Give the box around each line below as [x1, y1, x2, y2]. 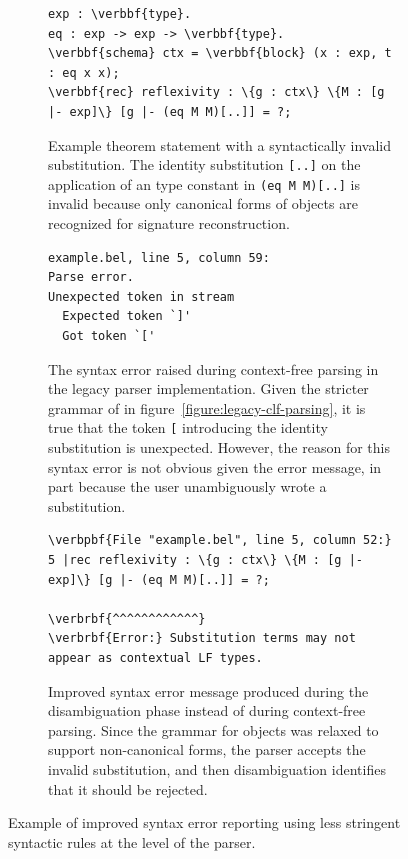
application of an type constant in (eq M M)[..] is [48, 173, 361, 194]
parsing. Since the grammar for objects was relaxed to [48, 719, 379, 740]
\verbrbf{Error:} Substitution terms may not [48, 631, 356, 646]
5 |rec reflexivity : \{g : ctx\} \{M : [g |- [48, 553, 363, 568]
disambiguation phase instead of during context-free [48, 700, 366, 721]
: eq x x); [48, 65, 120, 80]
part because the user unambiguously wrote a [48, 476, 327, 497]
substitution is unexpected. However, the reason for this [48, 437, 390, 458]
